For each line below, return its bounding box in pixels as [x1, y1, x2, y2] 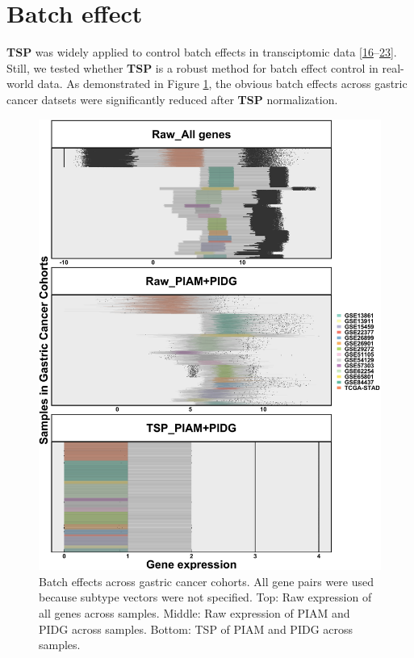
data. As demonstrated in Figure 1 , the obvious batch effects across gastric [37, 75, 408, 92]
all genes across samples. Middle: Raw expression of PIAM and [39, 605, 350, 622]
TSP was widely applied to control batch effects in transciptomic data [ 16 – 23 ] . [6, 44, 397, 61]
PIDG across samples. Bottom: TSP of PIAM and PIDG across [39, 620, 353, 637]
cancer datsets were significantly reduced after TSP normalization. [6, 90, 338, 107]
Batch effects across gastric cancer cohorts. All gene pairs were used [39, 572, 374, 589]
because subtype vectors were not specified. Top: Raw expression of [39, 589, 372, 606]
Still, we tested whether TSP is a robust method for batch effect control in [6, 59, 378, 76]
